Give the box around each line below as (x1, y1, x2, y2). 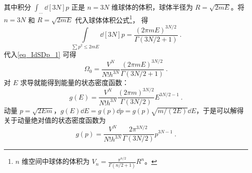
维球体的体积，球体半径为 (111, 2, 193, 12)
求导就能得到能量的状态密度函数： (20, 77, 129, 87)
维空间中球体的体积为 (21, 156, 90, 166)
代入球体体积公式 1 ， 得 (75, 13, 148, 25)
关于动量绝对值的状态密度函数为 (4, 115, 106, 125)
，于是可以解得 (196, 105, 244, 115)
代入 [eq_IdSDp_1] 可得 (4, 49, 77, 59)
